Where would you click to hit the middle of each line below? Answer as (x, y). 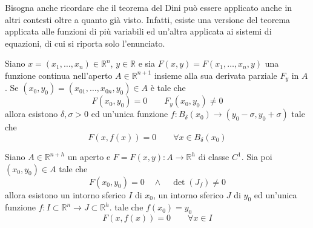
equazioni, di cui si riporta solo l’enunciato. (85, 43)
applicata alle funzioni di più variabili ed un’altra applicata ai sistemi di (138, 31)
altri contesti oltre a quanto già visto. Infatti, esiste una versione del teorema (148, 19)
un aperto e (89, 157)
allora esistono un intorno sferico (65, 194)
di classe (214, 157)
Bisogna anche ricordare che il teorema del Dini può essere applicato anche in (149, 7)
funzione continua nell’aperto (59, 75)
